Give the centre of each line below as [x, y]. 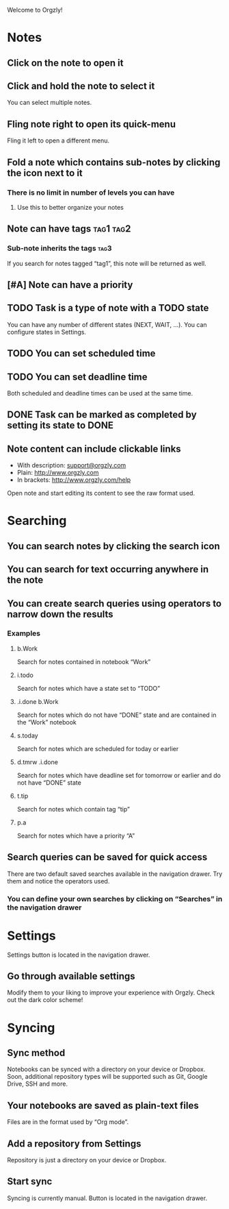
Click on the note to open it [65, 63]
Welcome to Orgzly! [35, 10]
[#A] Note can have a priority [70, 285]
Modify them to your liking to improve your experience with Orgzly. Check [111, 992]
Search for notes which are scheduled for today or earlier [98, 748]
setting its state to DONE [60, 425]
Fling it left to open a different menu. [58, 141]
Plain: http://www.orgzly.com [58, 473]
